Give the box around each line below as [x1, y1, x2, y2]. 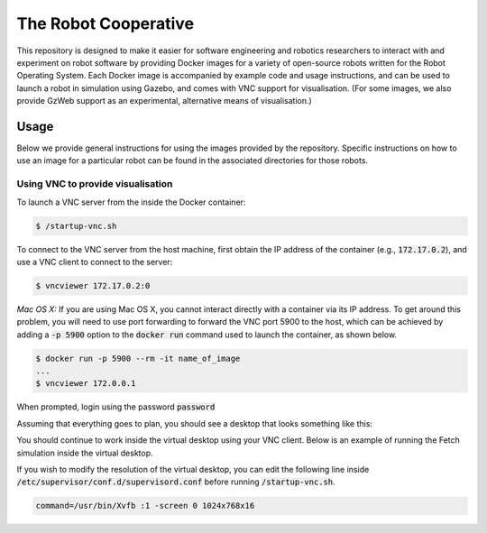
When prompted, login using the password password [16, 401, 216, 412]
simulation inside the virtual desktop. [16, 447, 153, 458]
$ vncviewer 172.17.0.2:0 [35, 280, 151, 290]
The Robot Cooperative [16, 14, 194, 33]
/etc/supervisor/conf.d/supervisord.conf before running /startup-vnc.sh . [16, 476, 335, 487]
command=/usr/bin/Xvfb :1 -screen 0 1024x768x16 [35, 501, 255, 511]
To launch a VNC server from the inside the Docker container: [16, 197, 246, 207]
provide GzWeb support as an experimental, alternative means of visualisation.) [16, 96, 313, 106]
